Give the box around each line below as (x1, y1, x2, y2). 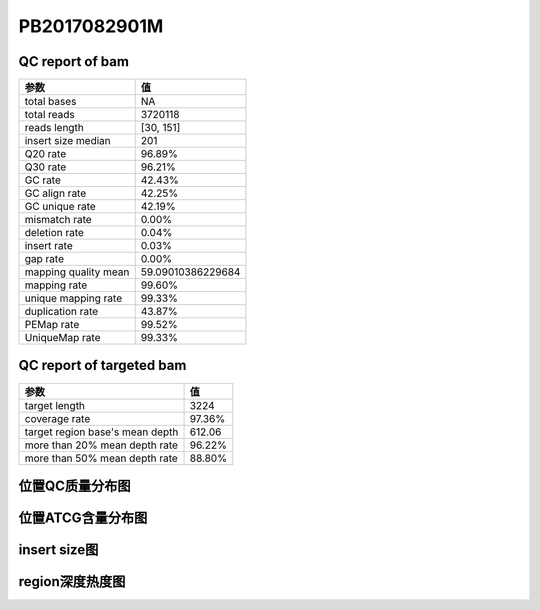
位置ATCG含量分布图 (18, 510, 148, 527)
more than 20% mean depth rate (24, 438, 179, 452)
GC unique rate (24, 200, 97, 214)
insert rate (24, 239, 74, 253)
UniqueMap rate (24, 331, 101, 345)
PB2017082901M (18, 15, 164, 37)
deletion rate (24, 226, 85, 240)
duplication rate (24, 305, 99, 319)
